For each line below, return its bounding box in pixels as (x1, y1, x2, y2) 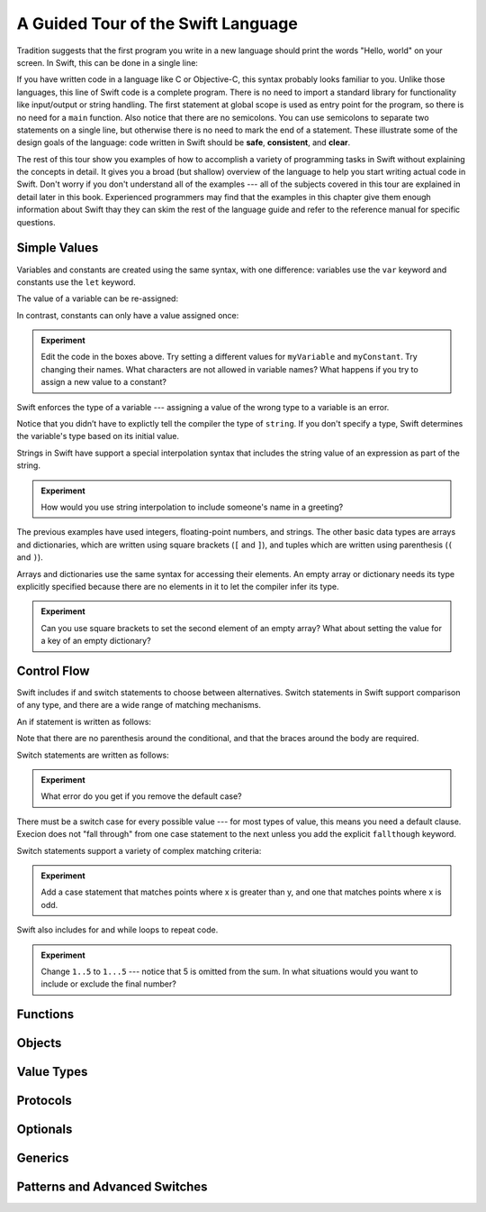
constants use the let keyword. (16, 276, 136, 288)
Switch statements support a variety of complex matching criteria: (16, 845, 262, 856)
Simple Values (16, 240, 99, 256)
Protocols (16, 1093, 72, 1108)
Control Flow (16, 663, 90, 678)
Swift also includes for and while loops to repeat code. (16, 924, 219, 935)
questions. (16, 216, 56, 227)
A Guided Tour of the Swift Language (16, 14, 299, 33)
